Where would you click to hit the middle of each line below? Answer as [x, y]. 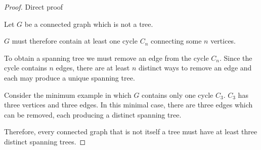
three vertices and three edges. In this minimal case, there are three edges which [128, 105]
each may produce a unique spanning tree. [70, 77]
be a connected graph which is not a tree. [89, 24]
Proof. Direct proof [34, 7]
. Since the [236, 58]
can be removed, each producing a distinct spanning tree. [93, 114]
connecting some [176, 41]
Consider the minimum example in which [68, 95]
